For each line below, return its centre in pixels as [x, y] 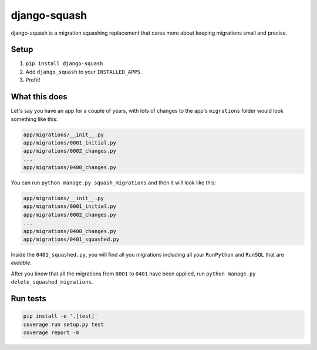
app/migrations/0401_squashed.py [71, 239]
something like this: [34, 119]
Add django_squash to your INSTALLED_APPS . [84, 72]
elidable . [21, 263]
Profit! [33, 80]
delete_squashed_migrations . [52, 282]
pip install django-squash [64, 64]
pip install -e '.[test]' [60, 316]
